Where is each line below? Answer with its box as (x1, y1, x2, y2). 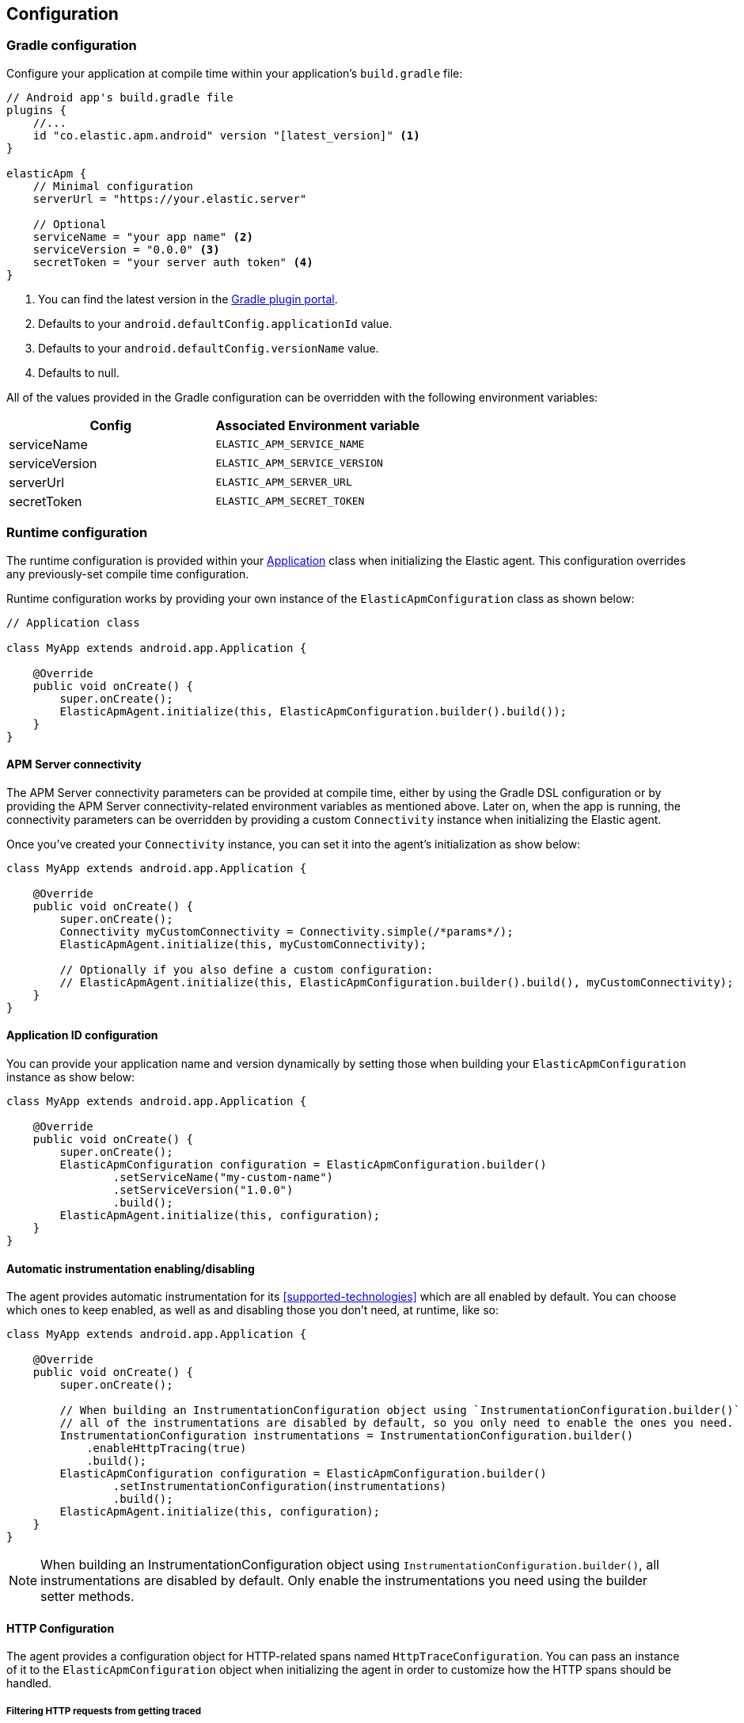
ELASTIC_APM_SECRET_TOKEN (215, 495, 365, 508)
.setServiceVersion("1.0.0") (112, 1183, 294, 1196)
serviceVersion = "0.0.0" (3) (32, 242, 220, 256)
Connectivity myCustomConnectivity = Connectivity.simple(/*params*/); (59, 924, 514, 938)
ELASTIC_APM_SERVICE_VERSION (215, 457, 383, 470)
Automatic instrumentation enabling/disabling (6, 1261, 255, 1275)
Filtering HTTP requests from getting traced (6, 1705, 201, 1717)
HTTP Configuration (6, 1621, 115, 1635)
